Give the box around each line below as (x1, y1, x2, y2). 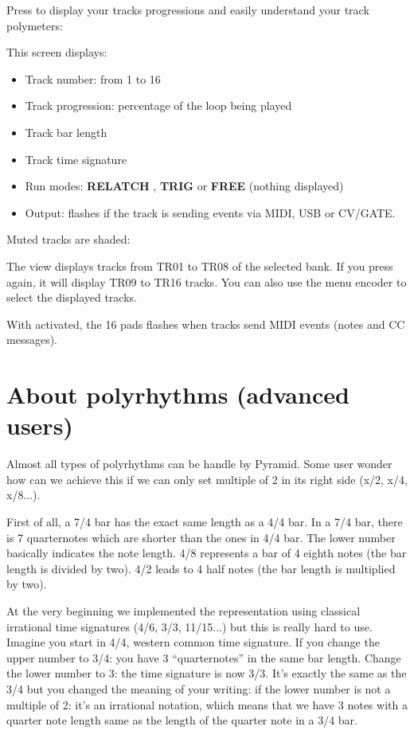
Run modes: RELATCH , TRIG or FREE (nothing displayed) (25, 178, 344, 194)
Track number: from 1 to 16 (25, 70, 161, 87)
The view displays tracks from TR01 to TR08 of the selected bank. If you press (6, 257, 393, 274)
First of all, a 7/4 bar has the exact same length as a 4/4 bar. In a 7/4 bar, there (6, 513, 403, 529)
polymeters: (6, 17, 63, 33)
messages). (6, 331, 57, 348)
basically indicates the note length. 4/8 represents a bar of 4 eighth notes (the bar (6, 545, 407, 561)
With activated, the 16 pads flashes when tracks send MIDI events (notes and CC (6, 315, 405, 332)
